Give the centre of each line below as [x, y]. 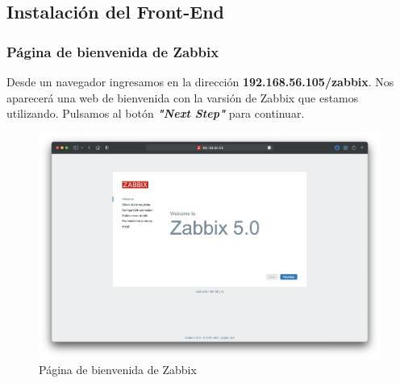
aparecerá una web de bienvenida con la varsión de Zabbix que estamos [183, 97]
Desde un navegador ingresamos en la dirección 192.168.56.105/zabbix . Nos [200, 81]
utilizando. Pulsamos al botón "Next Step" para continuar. [156, 113]
